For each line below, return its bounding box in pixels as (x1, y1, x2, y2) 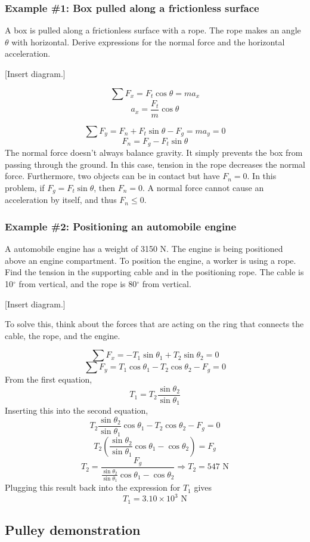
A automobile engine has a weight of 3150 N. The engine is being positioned (5, 242, 283, 255)
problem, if (5, 181, 45, 193)
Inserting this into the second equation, (5, 404, 148, 417)
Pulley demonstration (5, 521, 141, 539)
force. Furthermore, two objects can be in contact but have (5, 170, 220, 182)
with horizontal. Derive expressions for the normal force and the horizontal (11, 35, 285, 48)
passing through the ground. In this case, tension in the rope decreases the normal (5, 158, 305, 170)
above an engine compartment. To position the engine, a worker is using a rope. (5, 254, 296, 266)
